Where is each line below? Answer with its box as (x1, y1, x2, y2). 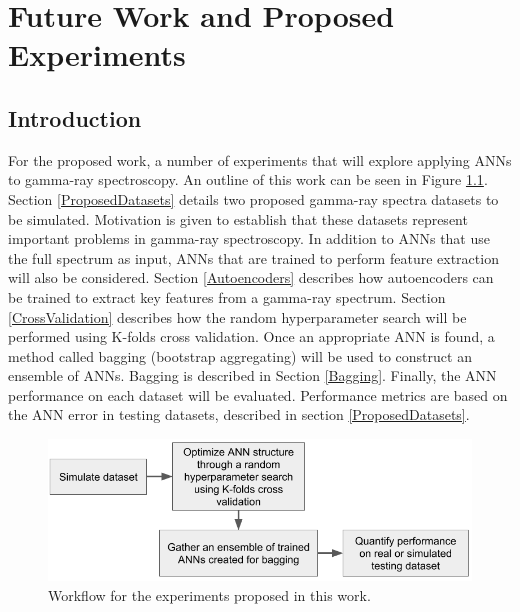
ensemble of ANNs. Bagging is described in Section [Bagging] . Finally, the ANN (8, 365, 497, 386)
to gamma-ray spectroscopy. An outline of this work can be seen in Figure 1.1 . (8, 169, 488, 190)
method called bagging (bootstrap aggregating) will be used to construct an (8, 345, 472, 366)
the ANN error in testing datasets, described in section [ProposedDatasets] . (8, 404, 470, 425)
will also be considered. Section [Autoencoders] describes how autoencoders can (8, 267, 494, 288)
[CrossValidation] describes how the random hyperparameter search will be (8, 306, 467, 327)
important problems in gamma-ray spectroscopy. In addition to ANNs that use (8, 228, 490, 249)
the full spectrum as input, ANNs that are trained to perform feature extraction (8, 247, 499, 268)
